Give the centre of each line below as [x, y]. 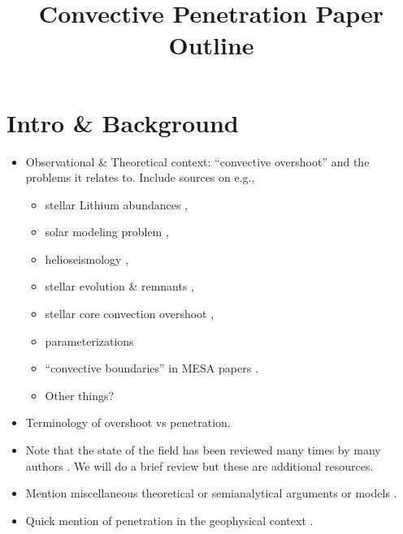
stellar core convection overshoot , [130, 314]
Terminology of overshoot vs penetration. [128, 422]
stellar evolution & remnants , [120, 286]
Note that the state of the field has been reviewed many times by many [203, 450]
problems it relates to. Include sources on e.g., [140, 177]
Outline [211, 45]
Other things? [80, 395]
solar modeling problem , [107, 232]
